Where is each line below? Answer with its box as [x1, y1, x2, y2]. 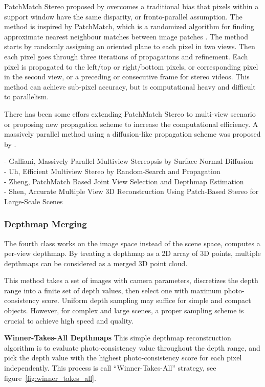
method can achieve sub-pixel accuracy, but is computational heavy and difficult [4, 81, 256, 92]
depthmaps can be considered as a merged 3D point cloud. [4, 257, 188, 268]
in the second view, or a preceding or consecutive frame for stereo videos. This [4, 71, 250, 82]
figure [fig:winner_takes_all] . [4, 372, 96, 383]
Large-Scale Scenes [4, 196, 63, 206]
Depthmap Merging [4, 218, 87, 230]
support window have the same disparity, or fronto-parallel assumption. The [4, 11, 242, 21]
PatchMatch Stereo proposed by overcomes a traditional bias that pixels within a [4, 1, 259, 11]
